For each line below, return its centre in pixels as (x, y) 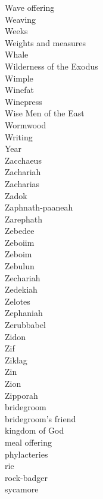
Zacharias (22, 183)
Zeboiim (20, 242)
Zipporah (21, 395)
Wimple (19, 78)
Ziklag (16, 360)
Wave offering (30, 7)
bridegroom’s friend (40, 418)
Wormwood (26, 124)
